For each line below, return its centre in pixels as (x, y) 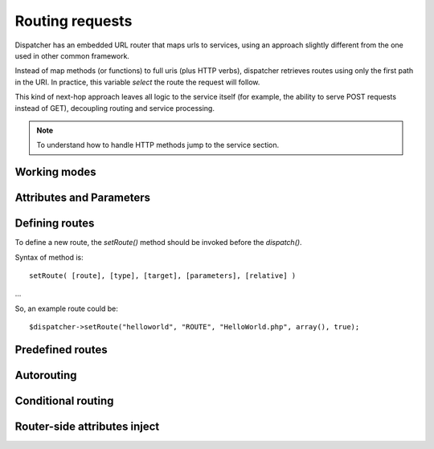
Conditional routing (64, 401)
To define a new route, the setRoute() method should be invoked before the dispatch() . (158, 243)
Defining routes (55, 224)
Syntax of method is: (49, 257)
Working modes (55, 172)
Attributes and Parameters (83, 198)
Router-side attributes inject (87, 427)
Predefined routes (61, 349)
